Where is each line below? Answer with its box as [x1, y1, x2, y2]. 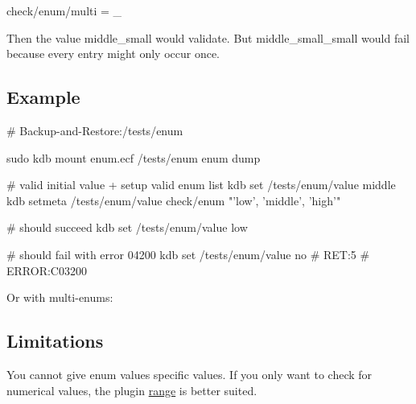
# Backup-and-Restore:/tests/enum [6, 122, 183, 138]
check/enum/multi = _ [6, 2, 122, 19]
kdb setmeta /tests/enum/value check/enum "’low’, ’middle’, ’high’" [6, 192, 341, 208]
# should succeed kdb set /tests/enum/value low [6, 219, 248, 236]
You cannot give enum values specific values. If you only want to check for [6, 365, 373, 382]
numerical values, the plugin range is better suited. [6, 381, 257, 398]
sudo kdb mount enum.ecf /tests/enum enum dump [6, 149, 261, 166]
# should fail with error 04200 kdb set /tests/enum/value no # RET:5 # [6, 245, 370, 262]
